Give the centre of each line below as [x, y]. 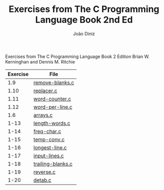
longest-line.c [50, 147]
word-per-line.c [53, 107]
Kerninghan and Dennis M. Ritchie [40, 61]
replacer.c [45, 90]
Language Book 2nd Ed [84, 20]
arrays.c [43, 115]
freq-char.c [47, 131]
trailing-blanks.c [53, 163]
